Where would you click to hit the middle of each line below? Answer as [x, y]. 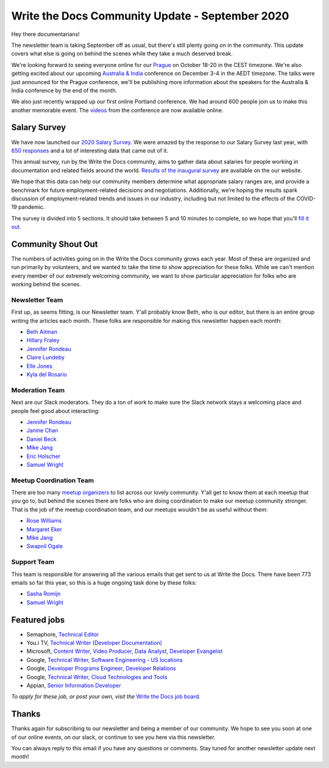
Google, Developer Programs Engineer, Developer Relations [101, 668]
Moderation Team [38, 390]
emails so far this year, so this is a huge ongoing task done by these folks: [104, 582]
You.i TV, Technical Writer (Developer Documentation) [94, 643]
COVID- [306, 199]
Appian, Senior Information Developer [74, 685]
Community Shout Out [55, 244]
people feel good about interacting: [55, 410]
